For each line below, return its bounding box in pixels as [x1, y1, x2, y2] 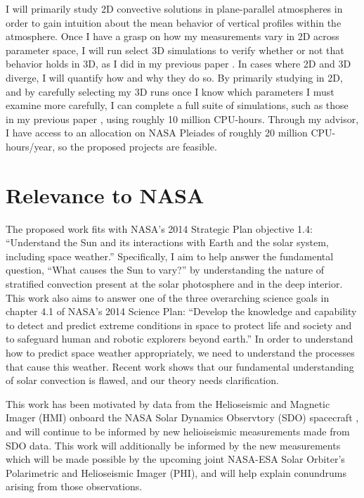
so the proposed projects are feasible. [58, 139, 217, 153]
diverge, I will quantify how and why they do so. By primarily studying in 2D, [6, 70, 343, 84]
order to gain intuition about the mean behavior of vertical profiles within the [6, 15, 342, 30]
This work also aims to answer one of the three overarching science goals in [6, 290, 330, 305]
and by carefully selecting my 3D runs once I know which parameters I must [6, 84, 334, 98]
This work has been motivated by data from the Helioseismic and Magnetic [6, 396, 330, 411]
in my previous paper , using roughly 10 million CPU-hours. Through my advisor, [6, 111, 359, 126]
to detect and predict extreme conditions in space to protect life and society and [6, 317, 352, 332]
